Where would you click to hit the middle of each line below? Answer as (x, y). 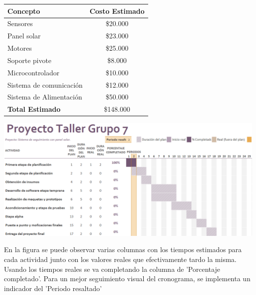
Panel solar (24, 36)
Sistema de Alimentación (45, 97)
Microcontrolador (33, 72)
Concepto (24, 11)
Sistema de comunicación (45, 84)
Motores (20, 48)
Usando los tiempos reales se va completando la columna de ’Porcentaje (112, 269)
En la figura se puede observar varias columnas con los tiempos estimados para (123, 249)
